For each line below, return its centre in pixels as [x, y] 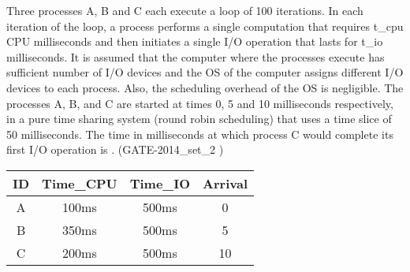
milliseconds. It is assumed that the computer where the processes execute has [196, 56]
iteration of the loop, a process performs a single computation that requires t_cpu [205, 26]
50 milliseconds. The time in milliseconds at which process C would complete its [200, 134]
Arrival [225, 183]
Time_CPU [80, 183]
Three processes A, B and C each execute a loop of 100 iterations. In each [185, 10]
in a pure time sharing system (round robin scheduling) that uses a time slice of [199, 119]
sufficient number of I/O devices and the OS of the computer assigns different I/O [205, 72]
